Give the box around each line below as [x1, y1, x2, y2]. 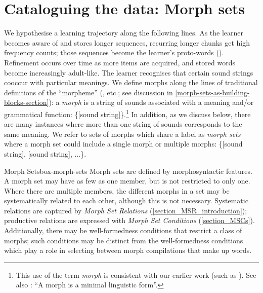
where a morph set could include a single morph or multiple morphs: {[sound [4, 138, 243, 149]
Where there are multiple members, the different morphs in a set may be [4, 185, 230, 196]
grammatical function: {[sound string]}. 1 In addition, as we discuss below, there [4, 107, 251, 119]
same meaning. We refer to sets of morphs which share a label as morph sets [4, 128, 241, 139]
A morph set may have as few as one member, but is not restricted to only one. [4, 175, 250, 186]
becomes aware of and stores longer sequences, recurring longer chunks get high [4, 37, 250, 48]
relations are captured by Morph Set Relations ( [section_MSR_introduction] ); [4, 205, 247, 215]
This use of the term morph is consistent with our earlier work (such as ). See [16, 269, 256, 280]
